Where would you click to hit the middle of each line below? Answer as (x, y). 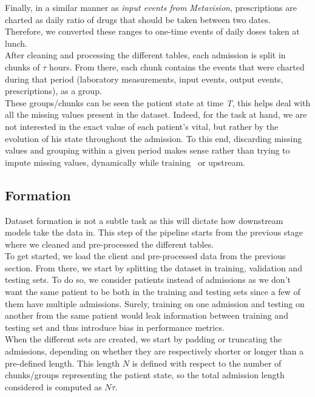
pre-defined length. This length (63, 363)
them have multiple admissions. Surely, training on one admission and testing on (155, 303)
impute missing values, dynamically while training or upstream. (125, 162)
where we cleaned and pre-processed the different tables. (110, 244)
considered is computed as (53, 386)
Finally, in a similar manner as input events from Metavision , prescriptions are (151, 7)
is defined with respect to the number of (207, 363)
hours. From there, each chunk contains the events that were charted (177, 66)
